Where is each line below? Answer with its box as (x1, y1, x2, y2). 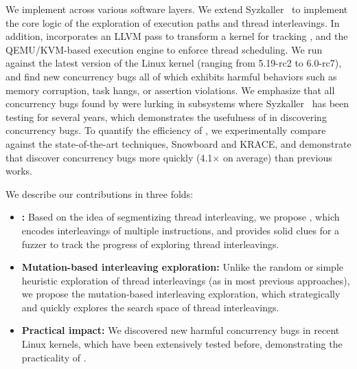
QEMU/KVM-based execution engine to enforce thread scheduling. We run (5, 42, 323, 56)
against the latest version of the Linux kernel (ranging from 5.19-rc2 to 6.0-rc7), (5, 56, 342, 70)
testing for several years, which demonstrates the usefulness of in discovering (5, 109, 327, 124)
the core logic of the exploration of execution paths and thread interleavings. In (5, 15, 340, 30)
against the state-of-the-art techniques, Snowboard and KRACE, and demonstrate (5, 136, 352, 150)
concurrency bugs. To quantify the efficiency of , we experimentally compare (5, 123, 326, 137)
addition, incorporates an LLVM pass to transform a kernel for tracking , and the (5, 29, 348, 43)
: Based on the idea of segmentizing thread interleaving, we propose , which (21, 210, 340, 224)
